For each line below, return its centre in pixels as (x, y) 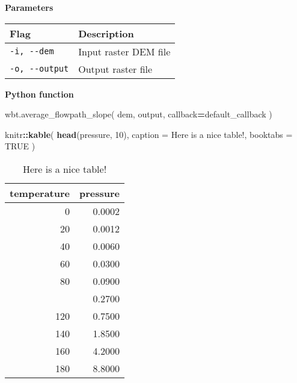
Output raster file (115, 69)
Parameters (29, 7)
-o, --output (39, 69)
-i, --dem (32, 51)
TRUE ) (20, 146)
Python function (39, 94)
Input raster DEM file (124, 51)
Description (106, 33)
